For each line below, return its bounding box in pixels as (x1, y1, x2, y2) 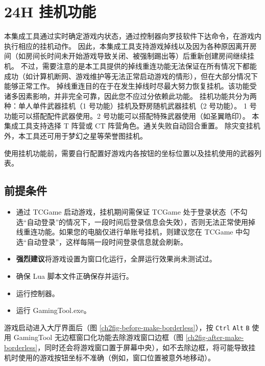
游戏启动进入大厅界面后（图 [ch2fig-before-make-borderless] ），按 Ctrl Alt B (4, 322, 250, 332)
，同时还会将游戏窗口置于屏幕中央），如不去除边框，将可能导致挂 (37, 342, 256, 353)
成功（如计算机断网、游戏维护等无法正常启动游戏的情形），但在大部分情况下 (4, 70, 258, 81)
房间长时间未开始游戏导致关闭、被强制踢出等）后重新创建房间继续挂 (25, 50, 254, 61)
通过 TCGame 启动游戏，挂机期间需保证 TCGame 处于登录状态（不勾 (16, 206, 248, 217)
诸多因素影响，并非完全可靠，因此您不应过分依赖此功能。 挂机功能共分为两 (4, 90, 257, 101)
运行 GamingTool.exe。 (16, 305, 91, 316)
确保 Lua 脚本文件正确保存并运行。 (16, 271, 133, 281)
